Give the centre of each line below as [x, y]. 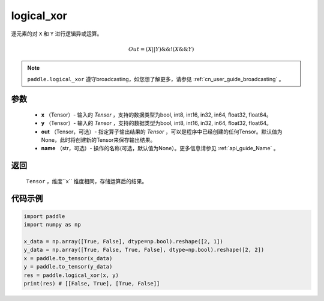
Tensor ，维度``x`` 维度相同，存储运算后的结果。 [87, 181]
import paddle [44, 216]
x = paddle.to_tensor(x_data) [68, 258]
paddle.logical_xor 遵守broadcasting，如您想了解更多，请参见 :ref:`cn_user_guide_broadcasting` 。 [156, 79]
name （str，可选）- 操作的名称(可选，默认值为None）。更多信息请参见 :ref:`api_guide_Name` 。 [160, 148]
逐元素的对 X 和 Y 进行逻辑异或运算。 [57, 34]
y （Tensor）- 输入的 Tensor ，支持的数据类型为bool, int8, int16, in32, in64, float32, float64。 [157, 123]
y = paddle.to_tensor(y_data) [68, 267]
